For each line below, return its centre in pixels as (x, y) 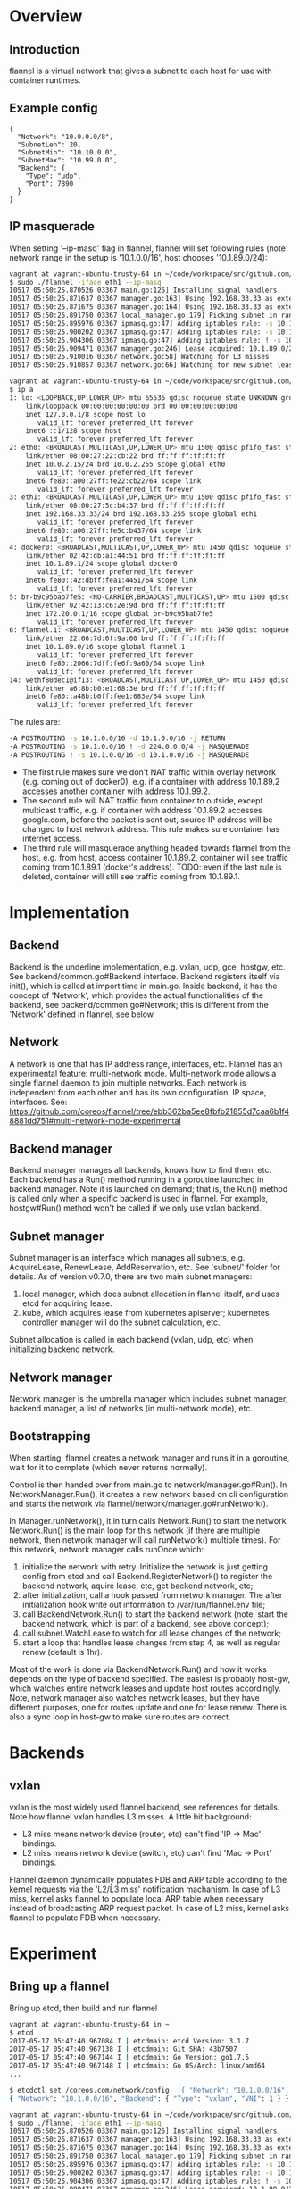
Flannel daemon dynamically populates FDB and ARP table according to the (148, 1879)
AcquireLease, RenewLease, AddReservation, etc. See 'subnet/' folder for (145, 1267)
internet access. (52, 838)
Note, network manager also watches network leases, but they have (135, 1697)
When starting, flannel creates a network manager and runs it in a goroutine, (150, 1458)
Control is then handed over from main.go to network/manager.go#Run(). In (148, 1485)
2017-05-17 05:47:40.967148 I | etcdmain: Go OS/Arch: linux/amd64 (137, 2066)
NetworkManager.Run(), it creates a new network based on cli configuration (149, 1494)
